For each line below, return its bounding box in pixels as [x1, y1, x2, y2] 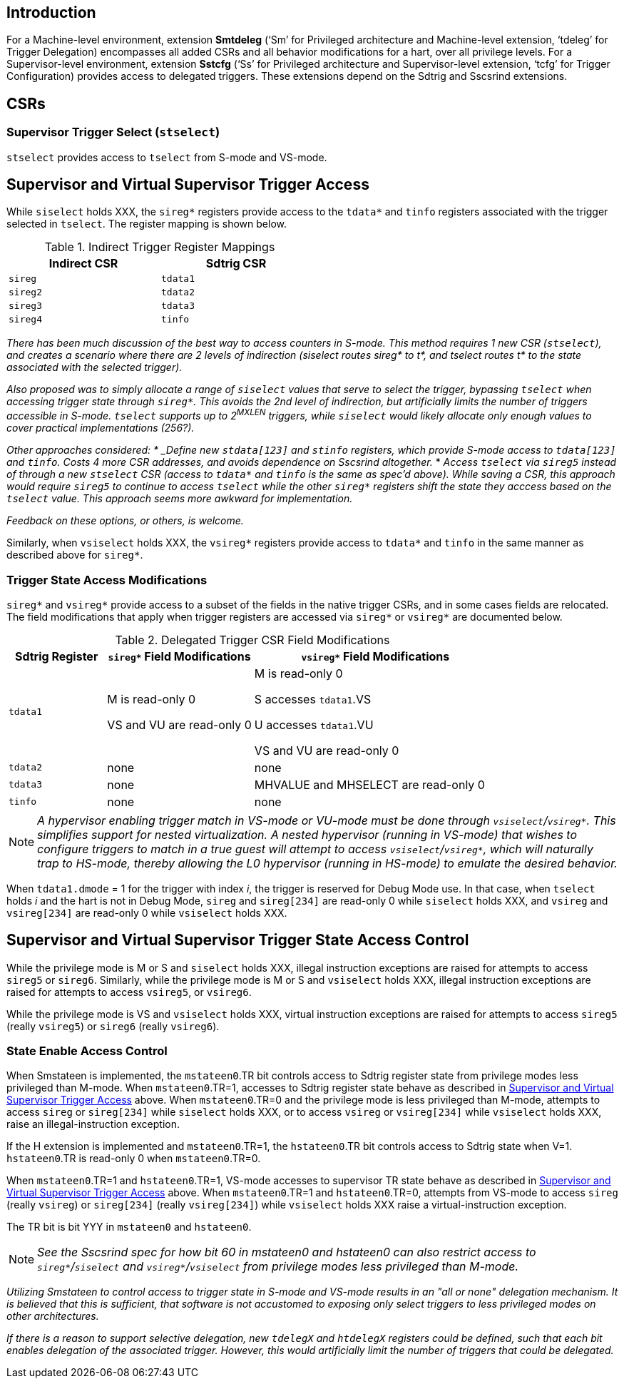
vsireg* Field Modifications [301, 648, 450, 663]
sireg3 [9, 300, 42, 312]
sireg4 [9, 314, 42, 325]
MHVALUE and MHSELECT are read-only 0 [254, 777, 485, 792]
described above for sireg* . [6, 549, 143, 561]
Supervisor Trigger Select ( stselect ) [6, 125, 220, 140]
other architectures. [6, 1310, 99, 1323]
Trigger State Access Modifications [6, 572, 208, 587]
